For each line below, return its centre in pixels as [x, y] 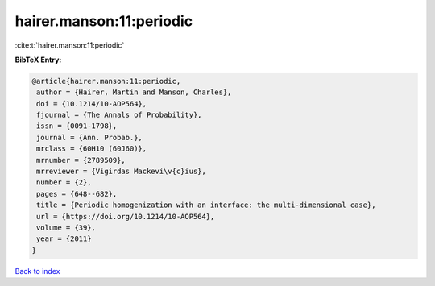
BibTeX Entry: [38, 60]
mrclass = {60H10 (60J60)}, [92, 149]
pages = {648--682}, [77, 194]
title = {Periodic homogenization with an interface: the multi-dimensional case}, [206, 205]
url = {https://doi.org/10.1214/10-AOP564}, [126, 216]
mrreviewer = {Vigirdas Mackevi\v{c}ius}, [122, 172]
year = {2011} [64, 239]
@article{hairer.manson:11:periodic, [106, 81]
